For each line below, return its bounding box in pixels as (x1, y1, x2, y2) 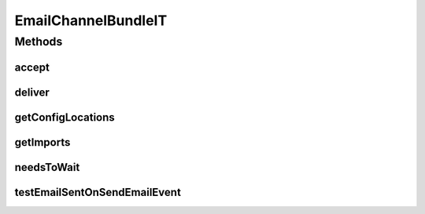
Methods (14, 34, 63, 49)
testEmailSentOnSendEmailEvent (14, 185, 181, 199)
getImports (14, 136, 71, 149)
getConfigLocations (14, 111, 116, 124)
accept (14, 60, 50, 74)
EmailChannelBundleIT (14, 12, 168, 29)
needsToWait (14, 161, 80, 174)
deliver (14, 85, 50, 99)
